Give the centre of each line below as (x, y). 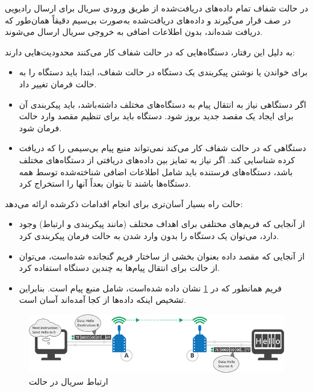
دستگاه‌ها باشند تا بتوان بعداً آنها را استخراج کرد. (105, 183)
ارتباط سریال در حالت (69, 381)
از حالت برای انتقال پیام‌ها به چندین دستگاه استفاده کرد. (119, 268)
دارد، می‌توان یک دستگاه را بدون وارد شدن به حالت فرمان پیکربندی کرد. (149, 235)
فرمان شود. (40, 127)
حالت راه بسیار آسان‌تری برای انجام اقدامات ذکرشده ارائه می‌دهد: (124, 203)
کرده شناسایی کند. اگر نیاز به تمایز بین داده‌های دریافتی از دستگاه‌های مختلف (157, 159)
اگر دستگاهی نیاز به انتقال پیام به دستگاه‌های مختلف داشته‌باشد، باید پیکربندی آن (163, 104)
